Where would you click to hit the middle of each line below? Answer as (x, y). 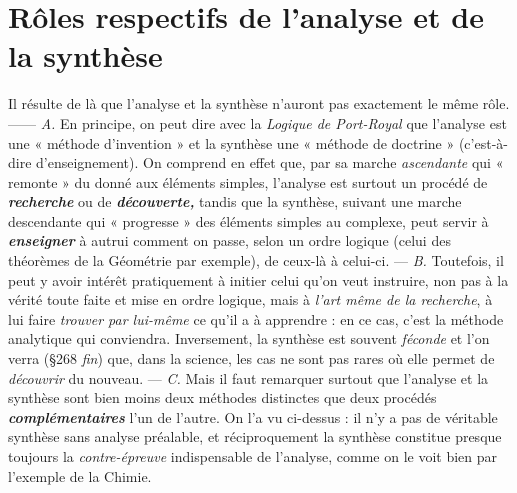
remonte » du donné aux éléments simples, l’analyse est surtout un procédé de (248, 181)
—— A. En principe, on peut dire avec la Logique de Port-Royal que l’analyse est (257, 122)
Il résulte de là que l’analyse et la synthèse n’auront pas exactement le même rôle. (259, 103)
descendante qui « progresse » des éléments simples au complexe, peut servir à (248, 220)
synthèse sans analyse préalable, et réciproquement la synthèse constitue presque (255, 436)
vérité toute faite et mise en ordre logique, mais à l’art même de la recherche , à (250, 299)
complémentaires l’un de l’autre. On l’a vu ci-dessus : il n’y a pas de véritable (253, 416)
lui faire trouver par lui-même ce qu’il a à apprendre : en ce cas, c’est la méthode (256, 318)
